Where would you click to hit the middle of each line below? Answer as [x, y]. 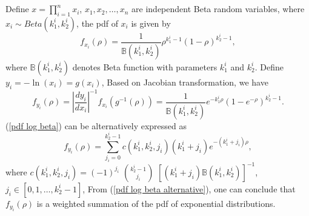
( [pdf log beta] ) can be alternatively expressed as [96, 125]
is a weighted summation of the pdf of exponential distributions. [156, 203]
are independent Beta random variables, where [218, 9]
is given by [151, 23]
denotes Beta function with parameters [145, 66]
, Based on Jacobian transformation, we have [185, 82]
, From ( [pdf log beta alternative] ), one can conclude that [189, 188]
